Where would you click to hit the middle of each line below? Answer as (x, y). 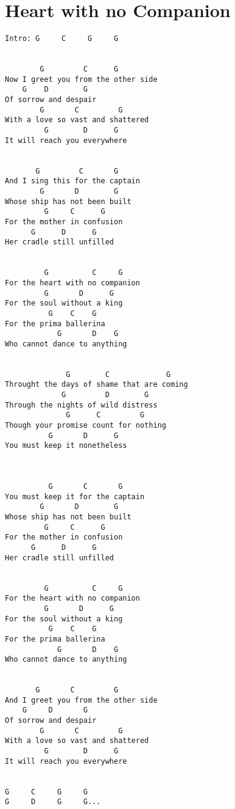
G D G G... (53, 802)
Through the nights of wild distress (81, 405)
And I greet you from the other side (81, 700)
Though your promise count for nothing (86, 426)
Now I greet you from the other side (81, 79)
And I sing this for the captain (72, 181)
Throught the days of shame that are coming (96, 385)
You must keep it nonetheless (66, 446)
